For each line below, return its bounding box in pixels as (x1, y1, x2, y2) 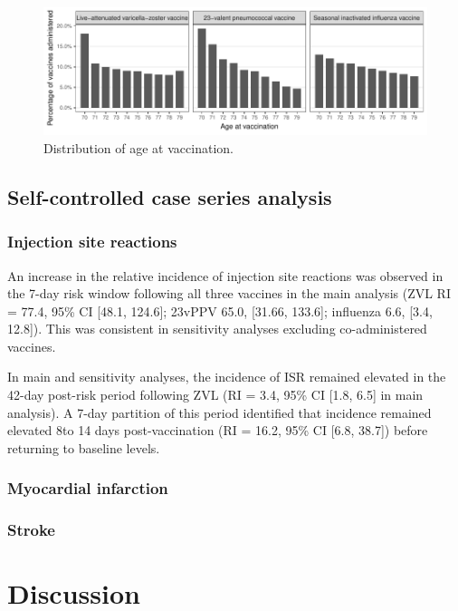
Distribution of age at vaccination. (43, 138, 234, 157)
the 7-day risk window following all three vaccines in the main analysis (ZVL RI (7, 284, 451, 303)
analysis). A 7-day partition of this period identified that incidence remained (7, 402, 432, 422)
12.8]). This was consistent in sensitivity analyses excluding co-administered (7, 319, 427, 338)
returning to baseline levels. (7, 438, 160, 457)
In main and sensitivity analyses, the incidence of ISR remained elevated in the (7, 367, 446, 386)
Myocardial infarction (7, 477, 168, 499)
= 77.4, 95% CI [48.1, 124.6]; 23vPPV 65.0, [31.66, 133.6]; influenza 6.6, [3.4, (7, 301, 433, 320)
